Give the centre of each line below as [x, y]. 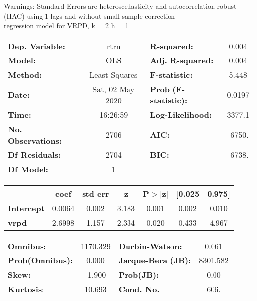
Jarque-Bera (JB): [155, 260]
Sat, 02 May [114, 89]
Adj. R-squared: [182, 60]
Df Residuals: [35, 154]
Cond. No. [139, 289]
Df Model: [28, 169]
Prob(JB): [139, 274]
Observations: [35, 140]
